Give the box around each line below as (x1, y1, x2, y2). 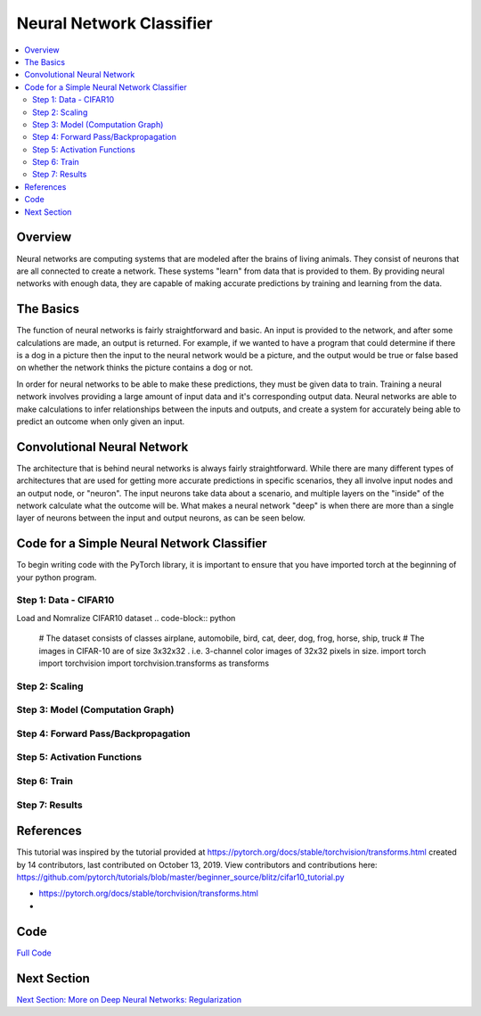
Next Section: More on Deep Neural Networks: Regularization (16, 994, 242, 1004)
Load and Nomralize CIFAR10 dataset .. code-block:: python (16, 612, 236, 623)
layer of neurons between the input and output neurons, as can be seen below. (16, 512, 306, 523)
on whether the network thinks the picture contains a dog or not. (16, 362, 254, 373)
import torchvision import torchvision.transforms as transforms (38, 658, 270, 668)
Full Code (16, 947, 53, 958)
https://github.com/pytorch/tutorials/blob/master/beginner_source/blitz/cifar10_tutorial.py (16, 872, 345, 882)
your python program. (16, 571, 97, 583)
